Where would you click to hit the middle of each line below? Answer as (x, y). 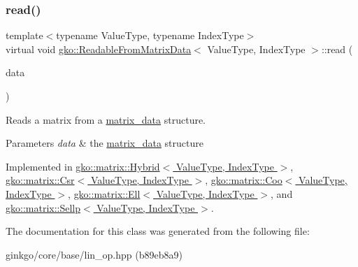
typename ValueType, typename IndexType (150, 35)
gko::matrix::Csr (40, 180)
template (24, 35)
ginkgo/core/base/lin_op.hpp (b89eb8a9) (94, 254)
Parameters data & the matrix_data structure (105, 143)
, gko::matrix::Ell (104, 193)
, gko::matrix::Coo (244, 180)
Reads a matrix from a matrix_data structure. (106, 119)
